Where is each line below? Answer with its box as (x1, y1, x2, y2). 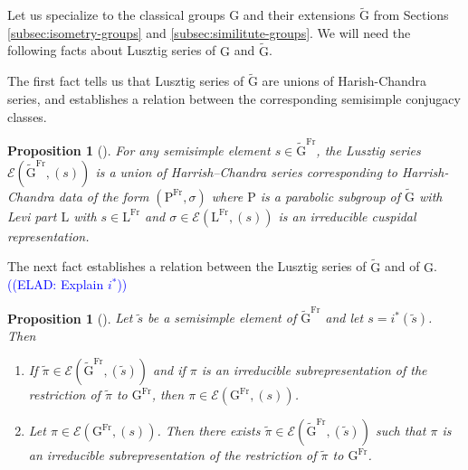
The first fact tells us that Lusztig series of (7, 71, 244, 90)
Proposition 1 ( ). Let (7, 308, 133, 327)
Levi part (7, 206, 57, 225)
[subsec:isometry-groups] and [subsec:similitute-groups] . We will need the (7, 23, 411, 42)
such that (375, 421, 426, 440)
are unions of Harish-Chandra (262, 71, 427, 90)
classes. (7, 107, 47, 126)
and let (325, 308, 364, 327)
